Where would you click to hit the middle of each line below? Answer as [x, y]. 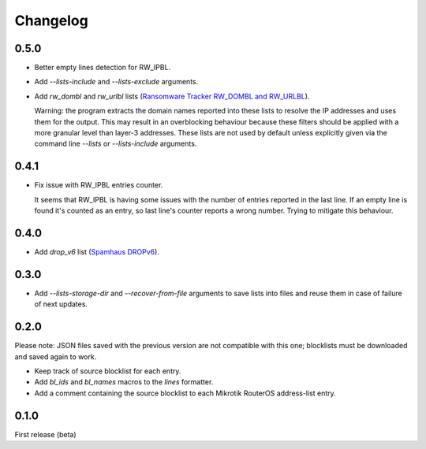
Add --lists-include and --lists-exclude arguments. [116, 82]
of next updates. [61, 304]
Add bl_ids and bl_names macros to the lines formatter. [124, 382]
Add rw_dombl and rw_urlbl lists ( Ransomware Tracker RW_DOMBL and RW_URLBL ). [172, 96]
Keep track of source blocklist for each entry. [108, 371]
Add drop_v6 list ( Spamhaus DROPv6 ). [97, 252]
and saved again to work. [56, 356]
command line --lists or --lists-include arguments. [116, 144]
